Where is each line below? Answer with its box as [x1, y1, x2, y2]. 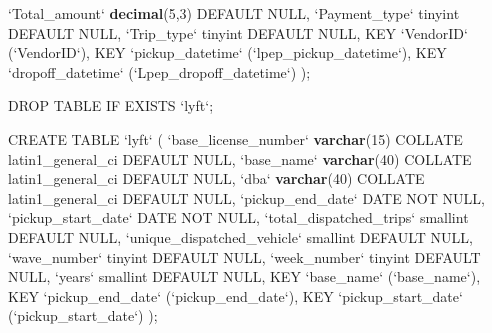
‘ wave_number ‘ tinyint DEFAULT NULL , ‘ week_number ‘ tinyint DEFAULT [8, 246, 481, 267]
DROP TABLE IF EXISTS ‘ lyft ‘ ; [8, 95, 214, 116]
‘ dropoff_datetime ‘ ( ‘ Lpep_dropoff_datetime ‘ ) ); [8, 61, 311, 82]
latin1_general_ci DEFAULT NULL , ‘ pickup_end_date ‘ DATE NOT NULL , [8, 187, 485, 208]
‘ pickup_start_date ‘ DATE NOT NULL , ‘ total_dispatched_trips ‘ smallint [8, 207, 469, 228]
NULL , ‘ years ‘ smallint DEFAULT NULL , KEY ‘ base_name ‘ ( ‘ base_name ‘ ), [8, 266, 481, 287]
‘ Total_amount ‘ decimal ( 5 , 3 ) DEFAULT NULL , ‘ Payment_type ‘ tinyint [8, 3, 460, 23]
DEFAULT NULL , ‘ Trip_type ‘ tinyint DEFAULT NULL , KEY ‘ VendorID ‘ [8, 22, 468, 43]
